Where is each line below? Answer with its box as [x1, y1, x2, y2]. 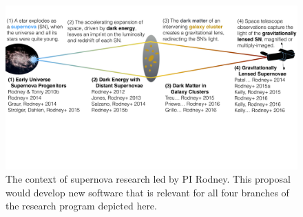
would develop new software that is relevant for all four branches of [6, 185, 289, 199]
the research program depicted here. [6, 198, 157, 213]
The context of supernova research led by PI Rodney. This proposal [6, 172, 291, 186]
